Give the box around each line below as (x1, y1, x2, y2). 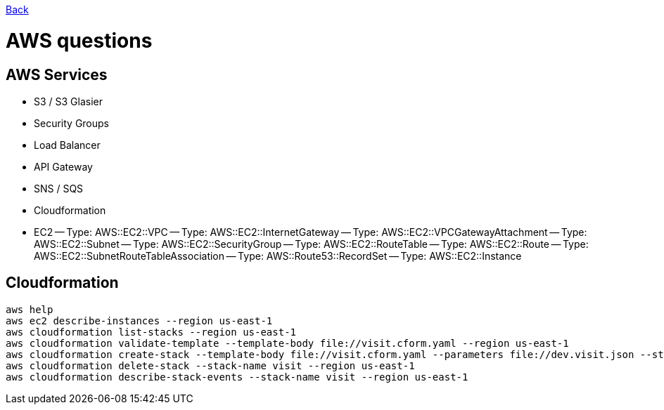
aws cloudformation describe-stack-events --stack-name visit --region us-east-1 (6, 371, 468, 383)
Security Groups (34, 117, 109, 129)
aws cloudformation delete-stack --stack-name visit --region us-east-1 (6, 359, 415, 371)
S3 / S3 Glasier (34, 95, 103, 107)
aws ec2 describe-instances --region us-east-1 (6, 315, 273, 326)
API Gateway (34, 160, 93, 173)
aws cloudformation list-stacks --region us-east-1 (6, 326, 297, 338)
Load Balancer (34, 138, 101, 151)
